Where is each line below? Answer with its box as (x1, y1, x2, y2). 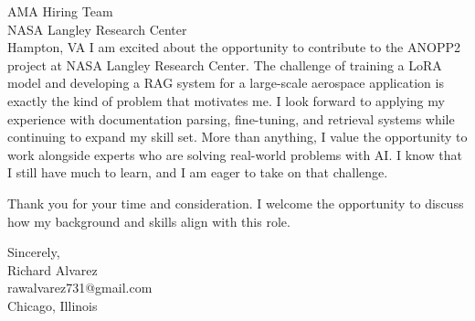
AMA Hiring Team (7, 2, 113, 20)
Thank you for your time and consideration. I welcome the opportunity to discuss (7, 193, 464, 212)
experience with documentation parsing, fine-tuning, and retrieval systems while (7, 109, 455, 128)
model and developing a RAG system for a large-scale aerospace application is (7, 73, 444, 92)
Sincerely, (7, 242, 60, 262)
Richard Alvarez (7, 260, 98, 279)
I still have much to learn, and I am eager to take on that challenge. (7, 163, 388, 182)
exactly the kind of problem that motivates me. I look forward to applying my (7, 91, 445, 110)
